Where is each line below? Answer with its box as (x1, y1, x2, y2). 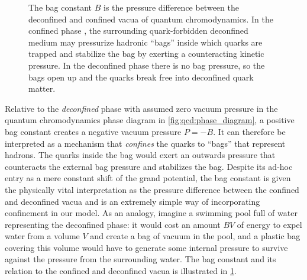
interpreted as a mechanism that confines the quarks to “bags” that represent (5, 137, 286, 149)
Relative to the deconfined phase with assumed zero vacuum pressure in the (5, 102, 278, 114)
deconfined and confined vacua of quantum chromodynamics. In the (28, 12, 273, 25)
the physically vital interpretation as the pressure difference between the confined (5, 183, 299, 195)
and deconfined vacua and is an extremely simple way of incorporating (5, 195, 260, 207)
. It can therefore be (213, 125, 286, 137)
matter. (28, 82, 56, 95)
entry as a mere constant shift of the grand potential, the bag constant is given (5, 172, 291, 184)
